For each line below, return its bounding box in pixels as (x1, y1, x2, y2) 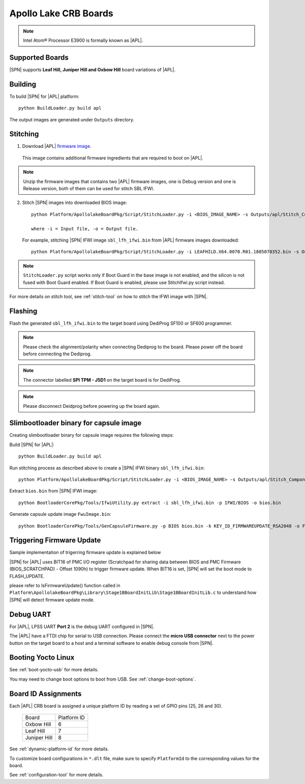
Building (9, 80, 37, 89)
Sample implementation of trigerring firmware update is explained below (9, 550, 161, 556)
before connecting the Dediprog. (23, 351, 91, 357)
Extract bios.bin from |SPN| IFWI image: (9, 488, 98, 494)
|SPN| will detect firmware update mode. (9, 596, 95, 603)
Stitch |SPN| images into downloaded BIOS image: (22, 199, 127, 206)
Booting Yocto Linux (9, 653, 75, 662)
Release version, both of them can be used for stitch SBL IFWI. (23, 186, 155, 191)
